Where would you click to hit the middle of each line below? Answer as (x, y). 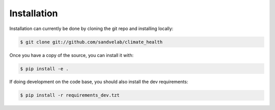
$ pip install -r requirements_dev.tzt (70, 95)
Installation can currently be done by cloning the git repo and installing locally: (91, 29)
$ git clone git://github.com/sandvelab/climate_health (91, 42)
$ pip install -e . (44, 68)
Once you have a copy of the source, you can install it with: (72, 55)
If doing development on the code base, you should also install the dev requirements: (99, 82)
